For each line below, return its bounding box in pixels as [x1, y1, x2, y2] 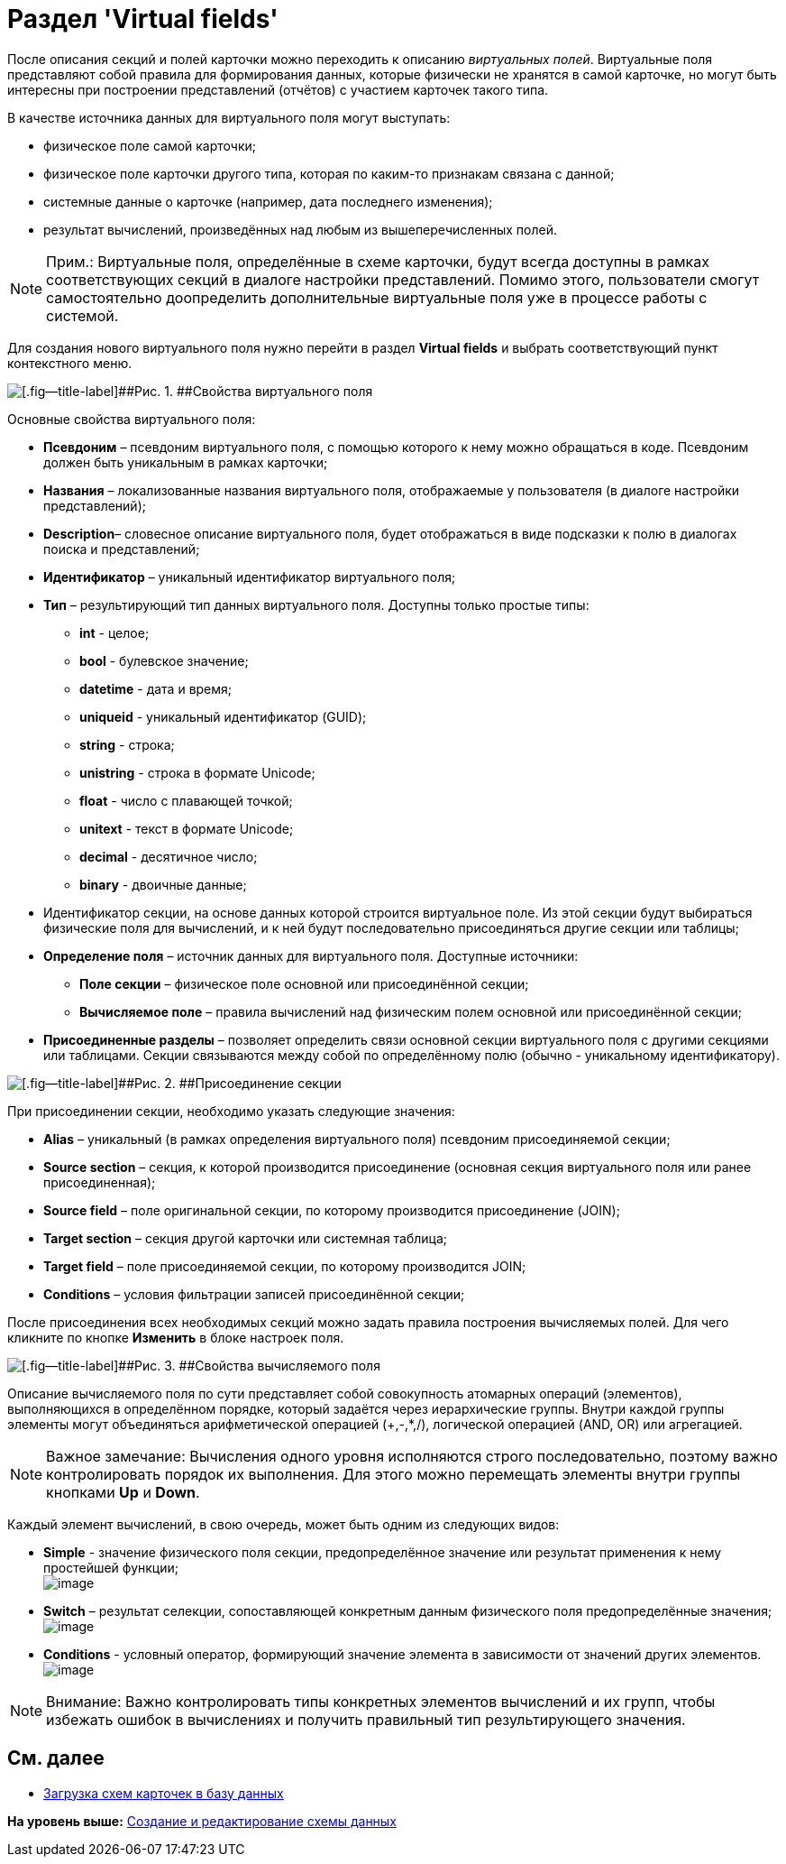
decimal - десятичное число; [79, 848, 258, 864]
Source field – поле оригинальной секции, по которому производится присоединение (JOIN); [43, 1202, 620, 1218]
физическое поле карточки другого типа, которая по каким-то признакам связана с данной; [43, 165, 615, 181]
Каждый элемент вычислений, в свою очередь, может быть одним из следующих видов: [7, 1516, 560, 1532]
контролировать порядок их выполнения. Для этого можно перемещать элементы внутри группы [46, 1464, 741, 1483]
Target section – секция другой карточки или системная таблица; [43, 1230, 448, 1246]
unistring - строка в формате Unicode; [79, 764, 315, 780]
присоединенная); [43, 1174, 156, 1190]
